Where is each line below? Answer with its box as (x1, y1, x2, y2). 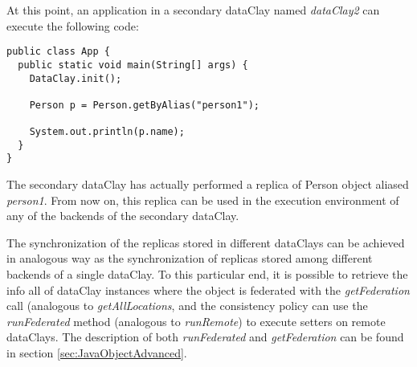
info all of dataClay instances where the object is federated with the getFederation (6, 281, 410, 298)
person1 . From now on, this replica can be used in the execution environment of (6, 191, 399, 208)
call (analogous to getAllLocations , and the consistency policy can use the (6, 297, 368, 314)
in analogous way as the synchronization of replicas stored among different (6, 250, 373, 267)
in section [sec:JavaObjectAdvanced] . (6, 345, 187, 361)
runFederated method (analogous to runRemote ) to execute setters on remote (6, 312, 386, 329)
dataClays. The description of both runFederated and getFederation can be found (6, 328, 404, 345)
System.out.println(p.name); (29, 126, 185, 138)
